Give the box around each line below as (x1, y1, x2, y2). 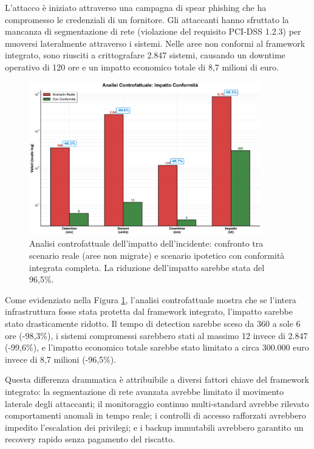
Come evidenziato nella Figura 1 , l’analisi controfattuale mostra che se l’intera (5, 293, 296, 306)
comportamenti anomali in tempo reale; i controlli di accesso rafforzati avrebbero (5, 409, 306, 422)
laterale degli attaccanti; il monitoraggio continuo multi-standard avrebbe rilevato (5, 397, 309, 410)
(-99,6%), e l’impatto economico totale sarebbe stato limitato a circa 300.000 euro (5, 341, 309, 354)
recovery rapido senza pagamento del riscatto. (5, 433, 175, 445)
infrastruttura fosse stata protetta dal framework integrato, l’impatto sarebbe (5, 305, 293, 318)
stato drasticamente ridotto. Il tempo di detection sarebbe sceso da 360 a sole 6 (5, 317, 301, 329)
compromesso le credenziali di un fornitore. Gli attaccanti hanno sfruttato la (5, 13, 289, 26)
